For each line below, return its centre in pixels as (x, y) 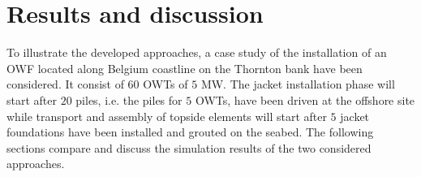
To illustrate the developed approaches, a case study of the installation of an (197, 52)
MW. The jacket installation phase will (298, 84)
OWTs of (165, 84)
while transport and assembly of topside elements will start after (167, 116)
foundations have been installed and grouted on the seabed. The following (190, 132)
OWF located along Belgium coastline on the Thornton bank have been (185, 68)
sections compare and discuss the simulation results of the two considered (189, 147)
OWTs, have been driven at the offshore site (305, 99)
